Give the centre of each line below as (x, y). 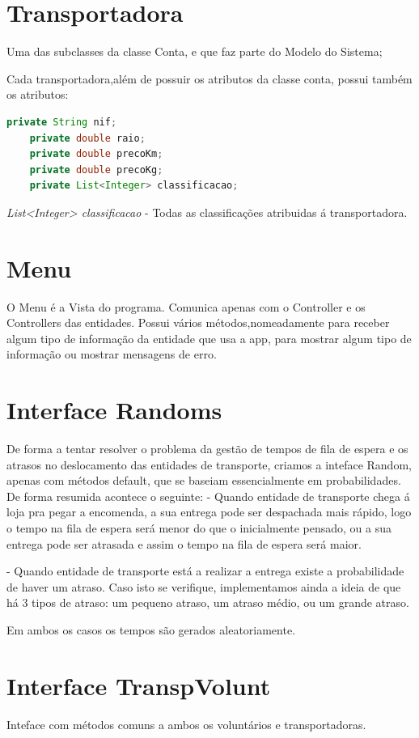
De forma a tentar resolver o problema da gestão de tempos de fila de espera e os (207, 449)
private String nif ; (62, 122)
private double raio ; (87, 138)
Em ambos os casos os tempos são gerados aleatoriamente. (151, 630)
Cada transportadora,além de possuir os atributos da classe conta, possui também (209, 78)
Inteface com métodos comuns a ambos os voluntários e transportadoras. (186, 724)
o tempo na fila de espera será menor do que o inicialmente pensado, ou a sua (199, 528)
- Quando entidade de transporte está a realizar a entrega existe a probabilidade (205, 571)
